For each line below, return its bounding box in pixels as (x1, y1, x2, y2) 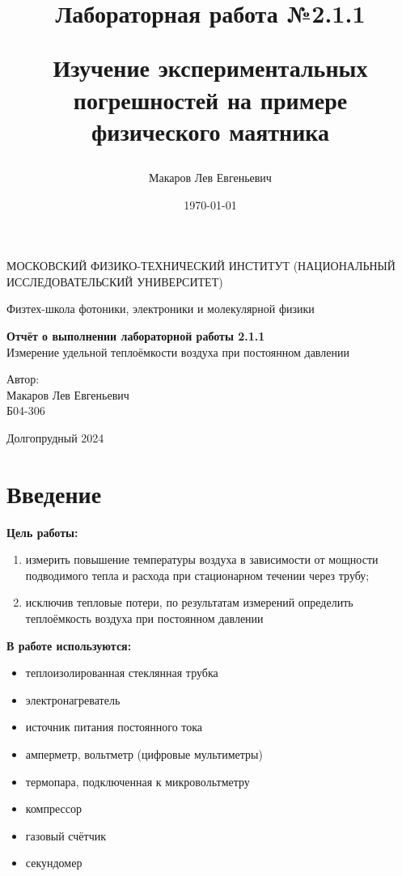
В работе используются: (6, 637, 132, 654)
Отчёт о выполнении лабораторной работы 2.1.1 (6, 327, 265, 344)
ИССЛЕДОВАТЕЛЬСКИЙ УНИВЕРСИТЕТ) (6, 273, 223, 290)
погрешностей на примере (73, 83, 348, 116)
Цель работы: (6, 523, 78, 540)
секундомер (25, 854, 83, 871)
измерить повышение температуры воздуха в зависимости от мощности (25, 551, 379, 568)
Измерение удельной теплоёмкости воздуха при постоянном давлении (6, 343, 349, 360)
